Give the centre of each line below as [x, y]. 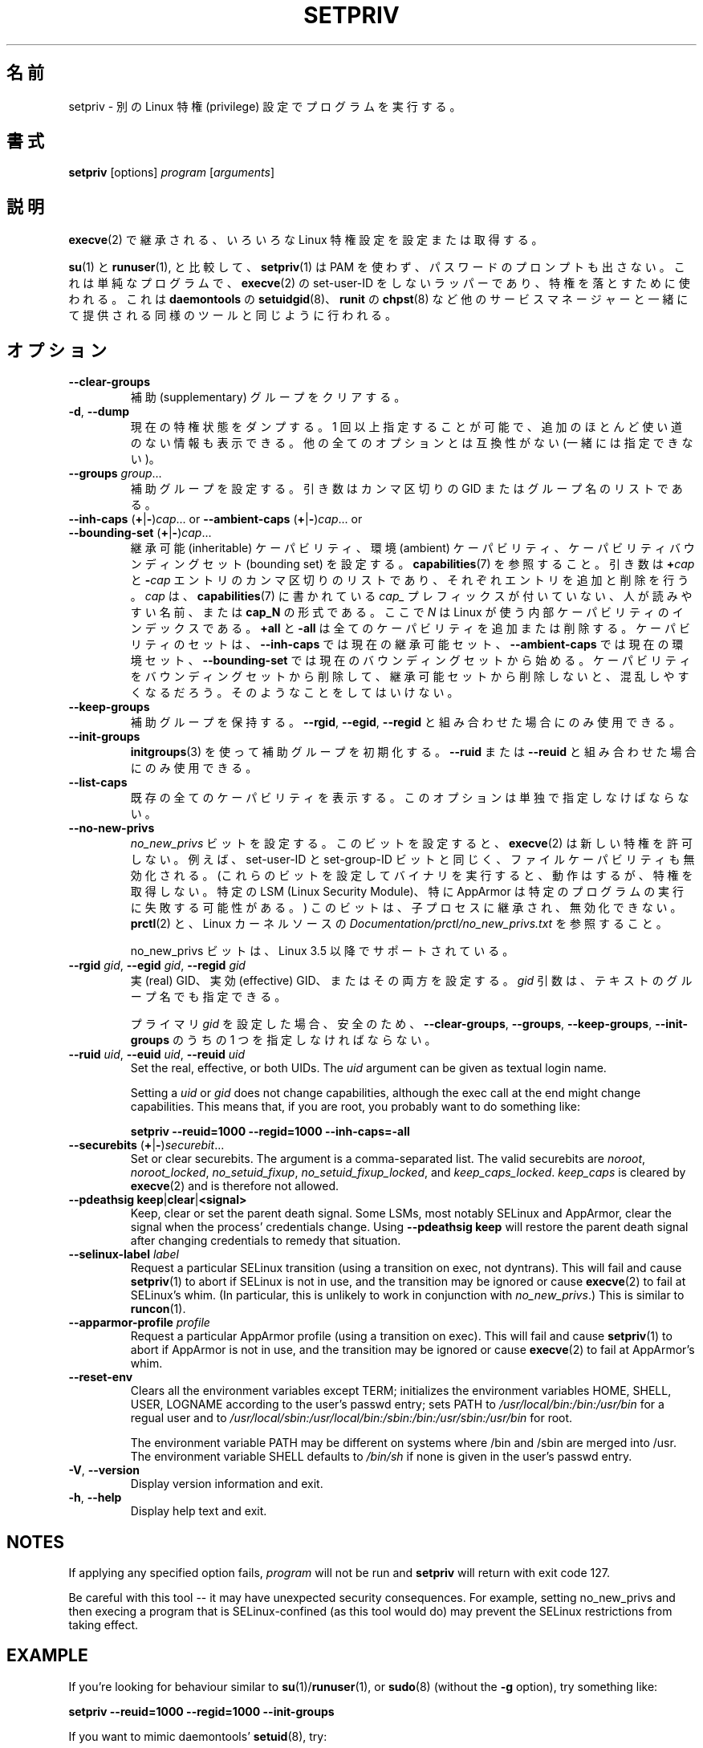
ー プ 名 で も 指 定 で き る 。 [208, 997]
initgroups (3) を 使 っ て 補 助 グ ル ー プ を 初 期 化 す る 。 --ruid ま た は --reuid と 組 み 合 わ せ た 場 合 [413, 752]
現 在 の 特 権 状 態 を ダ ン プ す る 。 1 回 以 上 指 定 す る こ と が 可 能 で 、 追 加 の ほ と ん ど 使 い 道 [406, 427]
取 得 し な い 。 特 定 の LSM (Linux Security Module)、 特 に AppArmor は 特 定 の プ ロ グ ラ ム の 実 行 [407, 892]
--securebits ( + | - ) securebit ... [146, 1145]
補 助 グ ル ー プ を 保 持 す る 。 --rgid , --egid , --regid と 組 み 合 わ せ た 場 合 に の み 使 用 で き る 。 [405, 722]
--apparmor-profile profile [139, 1323]
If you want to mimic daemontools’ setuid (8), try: [198, 1736]
